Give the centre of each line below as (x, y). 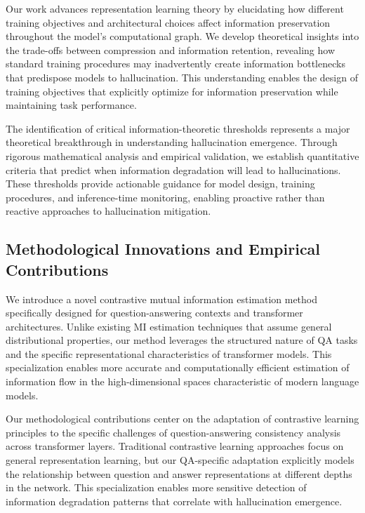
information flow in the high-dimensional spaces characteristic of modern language (182, 381)
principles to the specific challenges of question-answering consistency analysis (173, 432)
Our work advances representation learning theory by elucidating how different (175, 8)
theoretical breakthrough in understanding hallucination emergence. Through (172, 142)
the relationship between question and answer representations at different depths (179, 473)
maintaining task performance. (71, 105)
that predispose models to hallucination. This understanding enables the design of (182, 77)
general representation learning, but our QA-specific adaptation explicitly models (180, 460)
